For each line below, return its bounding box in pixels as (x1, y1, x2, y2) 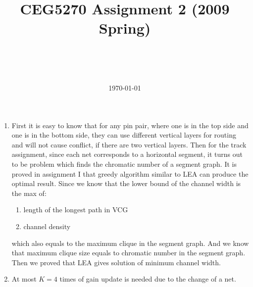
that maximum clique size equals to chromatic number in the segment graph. (11, 247, 246, 258)
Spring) (99, 18, 151, 38)
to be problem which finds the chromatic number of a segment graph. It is (11, 159, 237, 169)
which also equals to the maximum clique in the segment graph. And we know (11, 238, 249, 248)
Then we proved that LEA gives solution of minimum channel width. (11, 257, 221, 267)
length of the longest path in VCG (23, 204, 128, 215)
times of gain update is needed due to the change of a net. (59, 274, 236, 284)
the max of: (11, 188, 47, 198)
